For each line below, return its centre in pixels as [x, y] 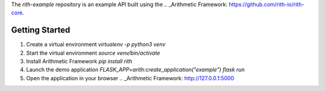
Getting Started [41, 30]
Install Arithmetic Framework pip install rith [79, 61]
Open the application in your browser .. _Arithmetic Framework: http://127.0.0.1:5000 [130, 78]
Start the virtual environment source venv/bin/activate [93, 53]
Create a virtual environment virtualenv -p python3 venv [96, 45]
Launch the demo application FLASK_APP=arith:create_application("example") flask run [135, 70]
